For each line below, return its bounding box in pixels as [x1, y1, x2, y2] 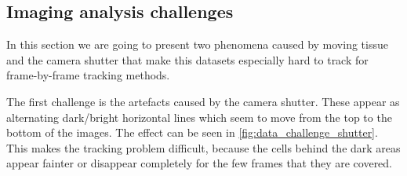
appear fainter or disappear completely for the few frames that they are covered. [6, 155, 393, 171]
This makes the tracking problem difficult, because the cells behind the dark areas [6, 139, 401, 156]
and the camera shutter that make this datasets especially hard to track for [6, 51, 369, 68]
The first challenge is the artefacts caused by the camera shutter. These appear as [6, 93, 400, 109]
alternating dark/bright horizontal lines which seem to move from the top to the [6, 108, 392, 125]
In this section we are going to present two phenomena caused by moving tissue [6, 36, 388, 53]
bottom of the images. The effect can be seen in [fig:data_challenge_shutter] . [6, 124, 378, 141]
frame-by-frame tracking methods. [6, 67, 170, 83]
